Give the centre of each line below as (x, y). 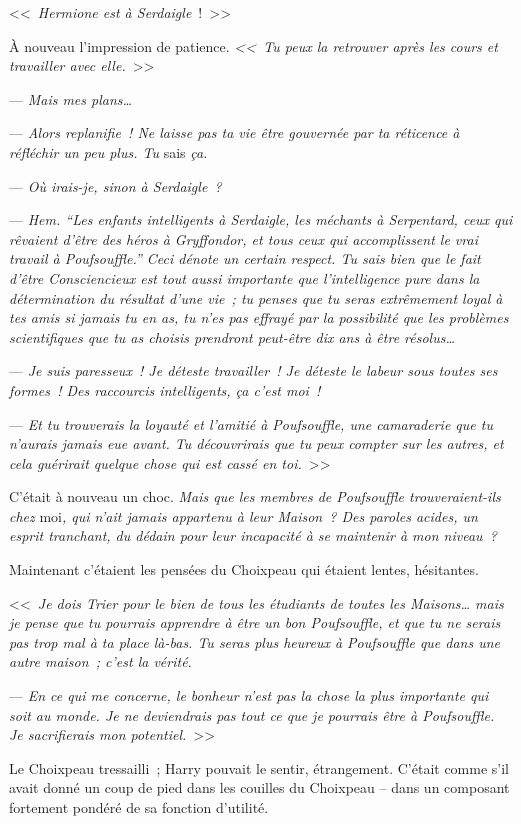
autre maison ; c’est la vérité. (100, 661)
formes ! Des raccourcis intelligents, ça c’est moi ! (165, 389)
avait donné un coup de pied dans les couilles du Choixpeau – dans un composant (259, 787)
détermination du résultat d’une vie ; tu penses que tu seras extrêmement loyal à (256, 297)
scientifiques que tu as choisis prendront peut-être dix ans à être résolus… (232, 336)
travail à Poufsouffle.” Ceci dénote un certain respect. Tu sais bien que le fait (245, 258)
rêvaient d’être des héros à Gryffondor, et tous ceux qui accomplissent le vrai (243, 238)
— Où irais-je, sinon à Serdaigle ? (115, 185)
